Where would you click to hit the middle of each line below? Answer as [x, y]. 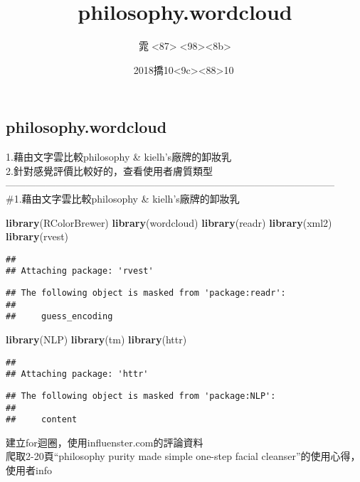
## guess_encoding [59, 317]
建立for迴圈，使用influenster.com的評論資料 [105, 442]
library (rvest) [37, 236]
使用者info [29, 470]
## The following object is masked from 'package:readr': [146, 293]
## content [42, 420]
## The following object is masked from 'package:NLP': [141, 396]
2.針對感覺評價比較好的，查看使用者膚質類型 [109, 170]
